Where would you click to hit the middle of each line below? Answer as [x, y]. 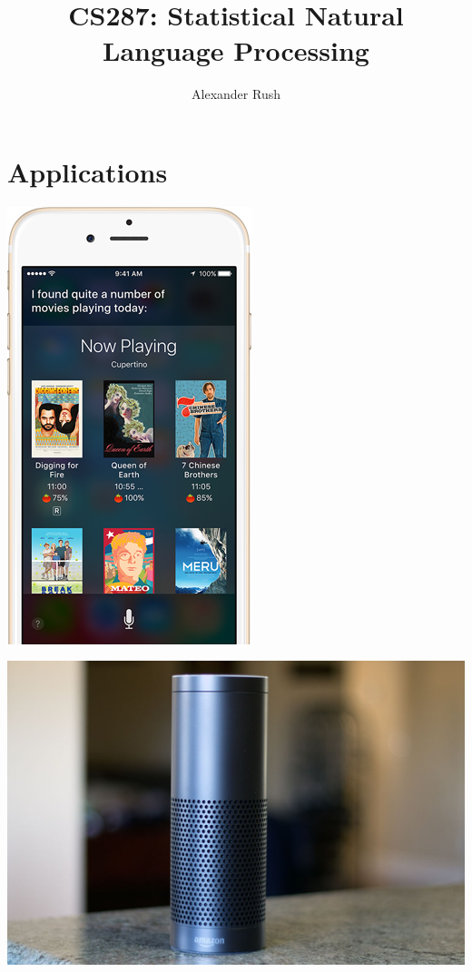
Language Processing [236, 50]
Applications [88, 171]
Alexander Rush [236, 94]
